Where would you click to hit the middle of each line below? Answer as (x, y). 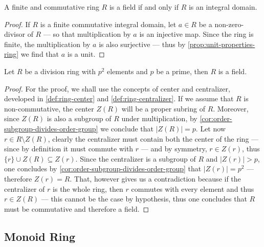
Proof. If (17, 24)
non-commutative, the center (49, 108)
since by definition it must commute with (69, 149)
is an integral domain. (223, 7)
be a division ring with (60, 71)
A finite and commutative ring (52, 7)
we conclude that (127, 128)
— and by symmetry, (174, 149)
